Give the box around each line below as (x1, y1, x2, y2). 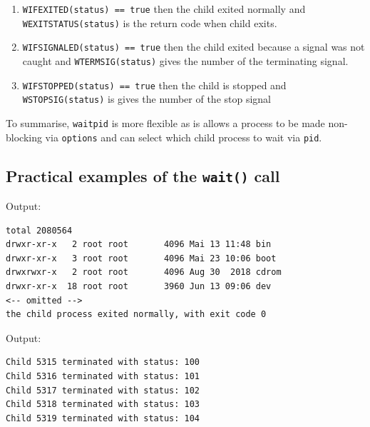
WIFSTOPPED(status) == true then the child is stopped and (22, 77, 287, 92)
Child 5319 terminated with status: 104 (6, 413, 200, 423)
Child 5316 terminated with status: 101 (6, 371, 200, 381)
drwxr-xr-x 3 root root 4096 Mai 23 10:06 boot (6, 253, 277, 263)
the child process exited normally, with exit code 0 (6, 309, 267, 320)
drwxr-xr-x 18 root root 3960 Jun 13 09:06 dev (6, 281, 272, 291)
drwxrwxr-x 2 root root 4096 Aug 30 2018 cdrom (6, 267, 282, 278)
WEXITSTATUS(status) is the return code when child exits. (22, 15, 277, 30)
